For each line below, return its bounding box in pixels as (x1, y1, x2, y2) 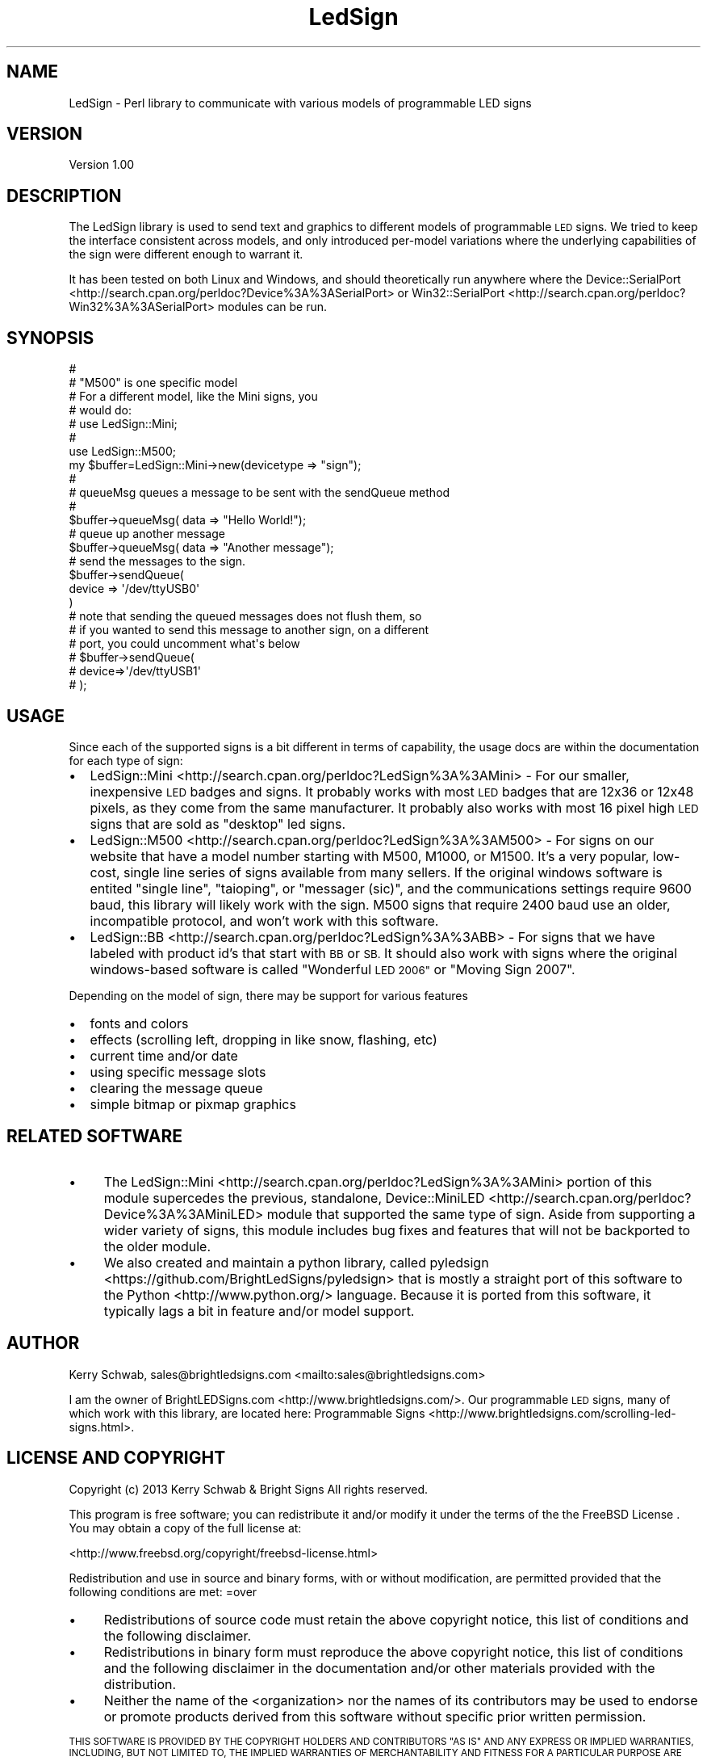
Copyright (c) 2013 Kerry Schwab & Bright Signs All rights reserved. (69, 1482, 428, 1496)
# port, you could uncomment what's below (69, 637, 300, 651)
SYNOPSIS (6, 327, 94, 348)
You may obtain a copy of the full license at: (69, 1520, 302, 1535)
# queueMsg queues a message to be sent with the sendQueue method (69, 485, 450, 500)
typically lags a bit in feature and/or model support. (103, 1302, 415, 1319)
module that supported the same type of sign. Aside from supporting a (266, 1205, 696, 1222)
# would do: (69, 403, 132, 418)
